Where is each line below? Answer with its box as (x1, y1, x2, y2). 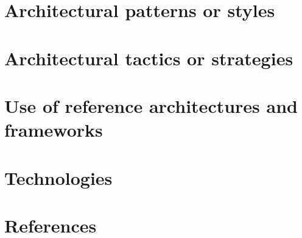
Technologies (4, 165, 113, 190)
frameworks (4, 117, 103, 142)
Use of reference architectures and (4, 93, 298, 118)
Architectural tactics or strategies (4, 45, 293, 70)
